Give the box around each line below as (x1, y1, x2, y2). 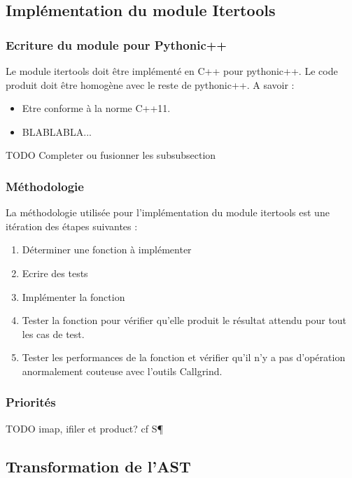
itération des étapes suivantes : (6, 218, 138, 233)
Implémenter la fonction (22, 289, 125, 304)
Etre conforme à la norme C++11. (22, 101, 171, 115)
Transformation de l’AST (6, 455, 191, 477)
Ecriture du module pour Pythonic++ (6, 36, 227, 53)
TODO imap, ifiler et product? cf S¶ (6, 421, 164, 435)
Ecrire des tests (22, 265, 88, 280)
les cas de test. (22, 326, 85, 341)
